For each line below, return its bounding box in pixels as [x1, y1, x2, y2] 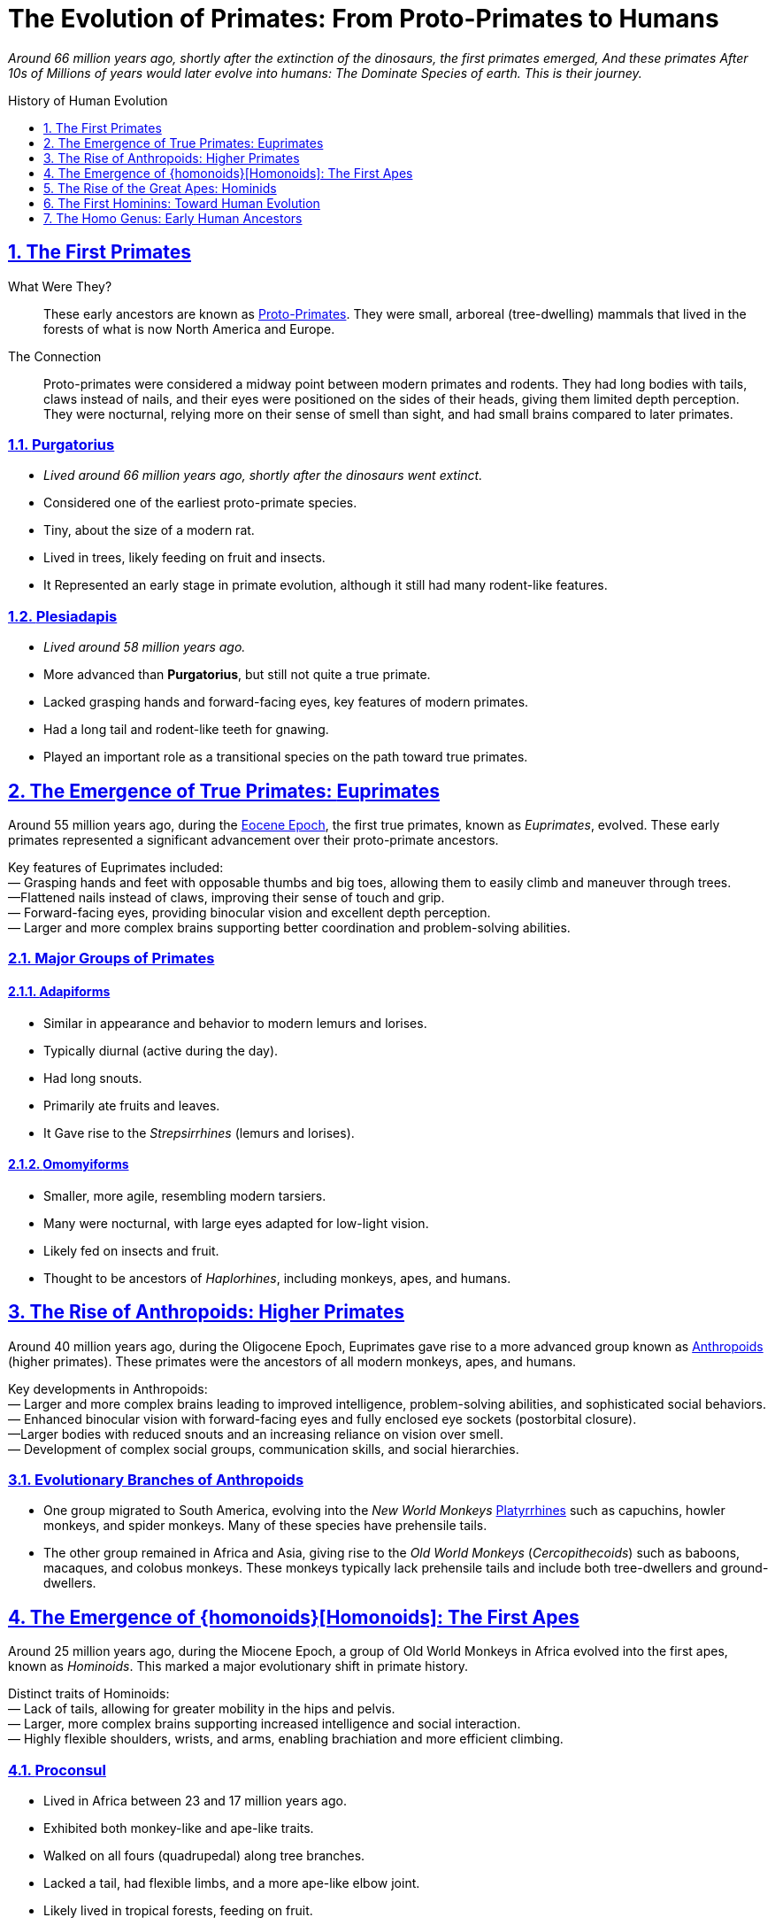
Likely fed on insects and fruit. [43, 1242, 219, 1258]
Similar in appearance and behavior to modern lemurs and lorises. [43, 1015, 427, 1031]
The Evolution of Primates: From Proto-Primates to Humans [8, 4, 719, 34]
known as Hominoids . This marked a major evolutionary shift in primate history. [8, 1658, 468, 1674]
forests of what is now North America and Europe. [43, 321, 335, 336]
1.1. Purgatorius [8, 435, 115, 453]
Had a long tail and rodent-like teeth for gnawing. [43, 722, 329, 738]
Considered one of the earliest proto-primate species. [43, 495, 357, 511]
